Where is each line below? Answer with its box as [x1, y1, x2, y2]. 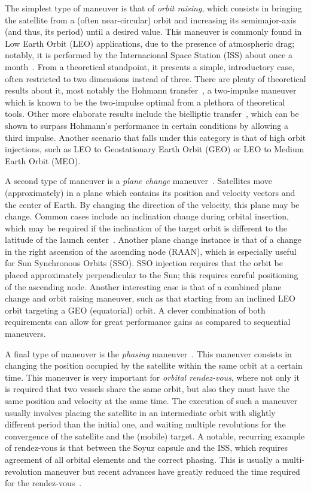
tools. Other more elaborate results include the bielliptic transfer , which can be [5, 107, 299, 120]
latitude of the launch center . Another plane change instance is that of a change [5, 233, 302, 246]
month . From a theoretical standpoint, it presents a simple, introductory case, [5, 60, 295, 73]
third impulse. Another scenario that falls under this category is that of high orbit [5, 131, 306, 143]
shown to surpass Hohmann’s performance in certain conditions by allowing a [5, 119, 288, 131]
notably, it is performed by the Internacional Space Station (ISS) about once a [5, 49, 292, 61]
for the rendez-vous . [5, 477, 82, 489]
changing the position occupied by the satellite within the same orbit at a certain [5, 359, 303, 372]
